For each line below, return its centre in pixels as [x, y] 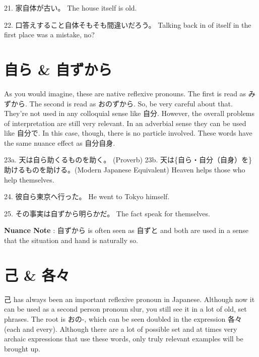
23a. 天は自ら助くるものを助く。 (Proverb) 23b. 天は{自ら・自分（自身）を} [128, 160]
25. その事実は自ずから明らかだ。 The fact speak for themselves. [107, 213]
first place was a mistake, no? [49, 35]
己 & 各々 [37, 275]
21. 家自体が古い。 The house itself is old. [71, 8]
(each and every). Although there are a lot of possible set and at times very [121, 329]
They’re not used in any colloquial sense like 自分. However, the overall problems [129, 113]
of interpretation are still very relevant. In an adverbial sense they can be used [125, 123]
